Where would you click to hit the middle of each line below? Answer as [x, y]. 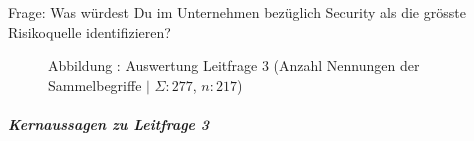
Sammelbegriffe [95, 84]
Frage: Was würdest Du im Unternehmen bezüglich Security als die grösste [237, 12]
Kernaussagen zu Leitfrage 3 [109, 123]
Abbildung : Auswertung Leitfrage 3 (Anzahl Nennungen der [234, 65]
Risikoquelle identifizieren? [89, 31]
